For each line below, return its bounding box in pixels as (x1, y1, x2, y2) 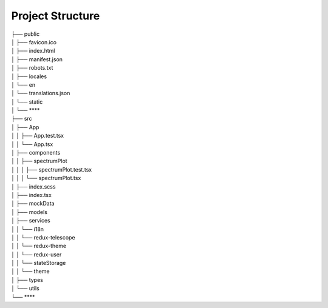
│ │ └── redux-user (11, 250, 62, 258)
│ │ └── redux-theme (11, 243, 67, 250)
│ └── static (11, 98, 43, 105)
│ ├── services (11, 217, 51, 224)
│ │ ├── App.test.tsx (11, 132, 64, 139)
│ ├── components (11, 149, 61, 156)
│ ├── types (11, 276, 44, 283)
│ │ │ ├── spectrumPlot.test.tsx (11, 166, 92, 173)
